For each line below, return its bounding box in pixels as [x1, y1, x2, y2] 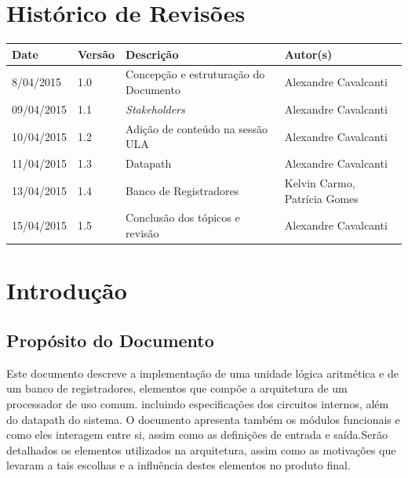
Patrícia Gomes [284, 190, 359, 206]
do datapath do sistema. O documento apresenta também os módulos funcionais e [6, 411, 400, 427]
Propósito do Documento [6, 328, 214, 352]
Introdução [6, 274, 127, 306]
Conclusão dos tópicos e [126, 209, 240, 226]
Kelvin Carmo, [284, 175, 355, 191]
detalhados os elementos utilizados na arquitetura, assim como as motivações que [6, 441, 396, 458]
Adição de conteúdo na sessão [126, 120, 268, 136]
